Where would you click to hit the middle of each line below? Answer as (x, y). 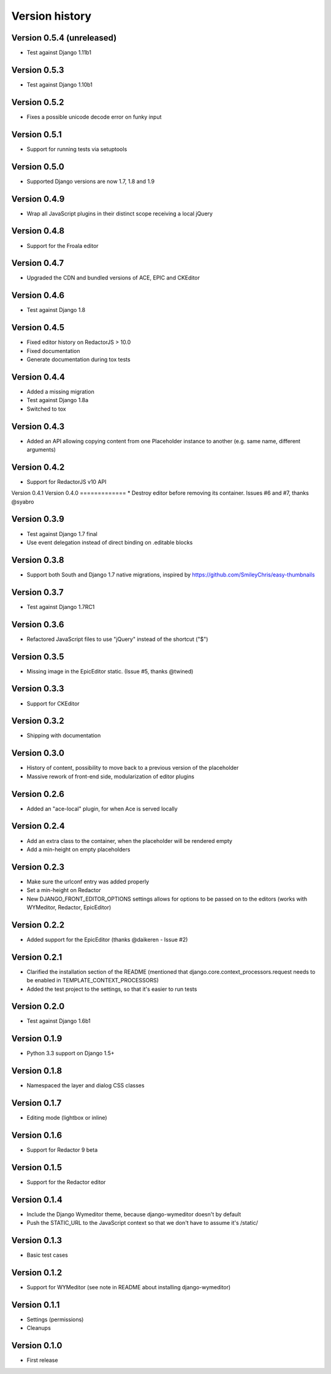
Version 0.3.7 (37, 592)
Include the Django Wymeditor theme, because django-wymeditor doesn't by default (134, 1214)
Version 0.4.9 (38, 199)
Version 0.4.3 (38, 426)
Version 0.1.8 (37, 1071)
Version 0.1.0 (37, 1345)
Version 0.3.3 (38, 689)
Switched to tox (47, 409)
